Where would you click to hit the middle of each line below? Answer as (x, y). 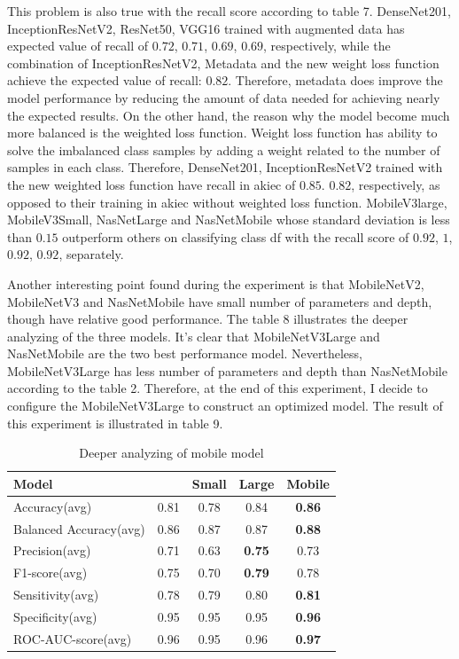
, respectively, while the (327, 46)
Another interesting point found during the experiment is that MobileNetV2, (216, 283)
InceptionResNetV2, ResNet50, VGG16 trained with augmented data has (206, 28)
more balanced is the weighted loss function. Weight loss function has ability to (222, 133)
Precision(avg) (52, 550)
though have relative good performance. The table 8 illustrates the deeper (208, 319)
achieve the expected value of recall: (105, 80)
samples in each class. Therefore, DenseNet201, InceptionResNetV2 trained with (225, 167)
